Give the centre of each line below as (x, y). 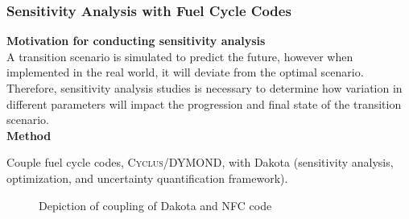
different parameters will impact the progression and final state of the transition (204, 103)
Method (29, 135)
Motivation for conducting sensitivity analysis (136, 41)
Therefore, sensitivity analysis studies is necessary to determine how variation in (204, 88)
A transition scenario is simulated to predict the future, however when (180, 56)
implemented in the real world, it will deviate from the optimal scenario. (185, 72)
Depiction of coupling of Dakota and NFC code (155, 205)
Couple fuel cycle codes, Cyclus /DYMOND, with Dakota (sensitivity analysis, (200, 162)
